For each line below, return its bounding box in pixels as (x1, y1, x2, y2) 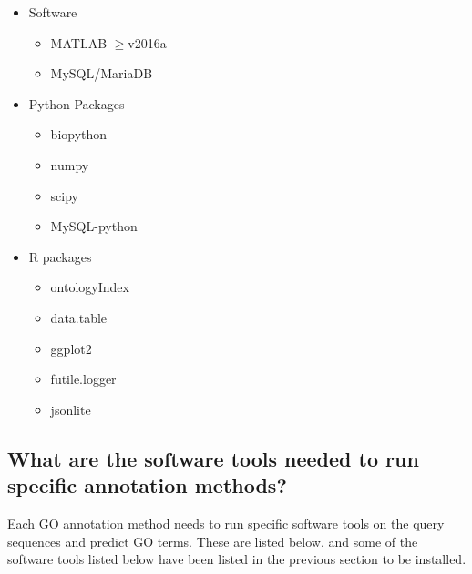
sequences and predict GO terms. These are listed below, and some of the (7, 531, 418, 550)
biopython (50, 125, 108, 144)
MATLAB (50, 33, 108, 52)
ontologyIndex (50, 277, 129, 297)
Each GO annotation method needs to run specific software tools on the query (7, 513, 445, 532)
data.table (50, 307, 108, 327)
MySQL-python (50, 217, 138, 236)
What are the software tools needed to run (7, 444, 419, 472)
